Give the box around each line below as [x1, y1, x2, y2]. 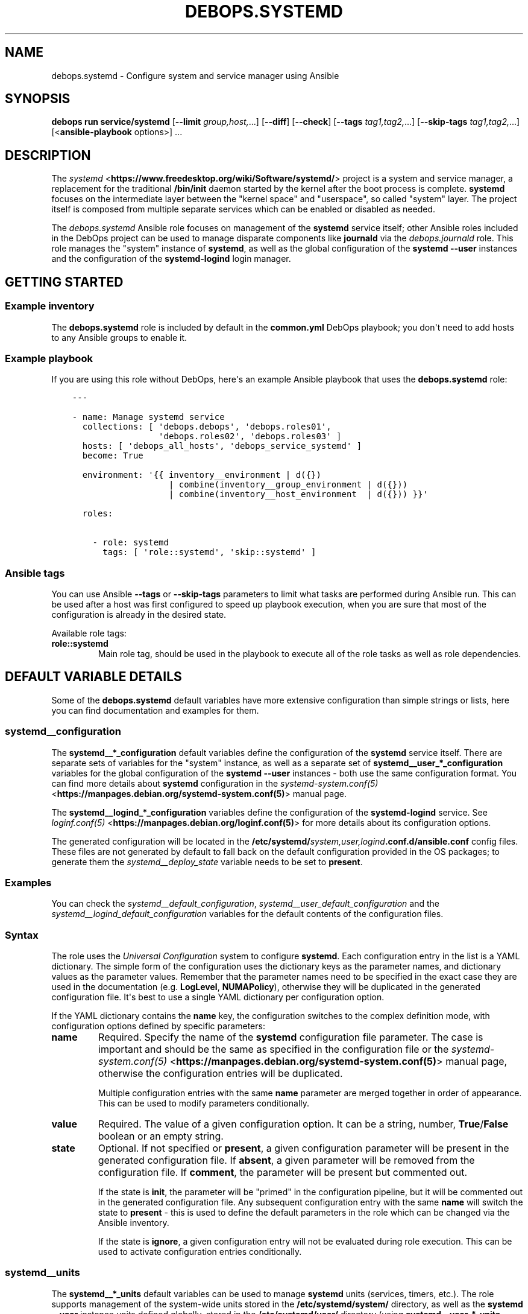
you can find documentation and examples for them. [51, 705, 259, 716]
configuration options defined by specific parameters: [51, 1021, 265, 1032]
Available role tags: [51, 628, 127, 638]
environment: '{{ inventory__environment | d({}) [82, 470, 321, 480]
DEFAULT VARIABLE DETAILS [5, 669, 182, 685]
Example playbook [5, 352, 93, 364]
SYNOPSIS [5, 91, 71, 107]
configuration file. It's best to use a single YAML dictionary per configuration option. [51, 992, 385, 1003]
